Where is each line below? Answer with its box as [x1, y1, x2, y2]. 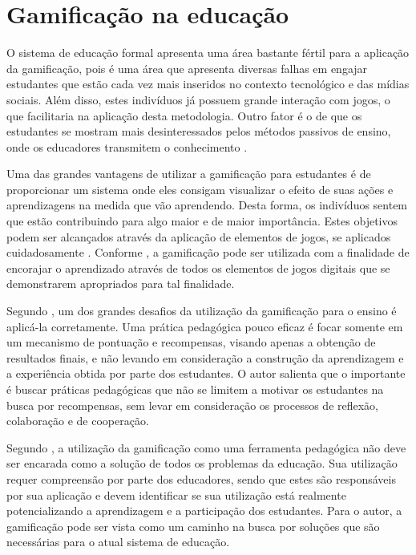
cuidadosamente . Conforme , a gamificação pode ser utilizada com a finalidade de [6, 244, 410, 261]
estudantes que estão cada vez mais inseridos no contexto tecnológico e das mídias [6, 75, 410, 92]
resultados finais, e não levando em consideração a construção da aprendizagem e [6, 349, 404, 366]
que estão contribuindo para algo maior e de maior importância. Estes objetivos [6, 213, 398, 229]
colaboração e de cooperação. [6, 412, 149, 429]
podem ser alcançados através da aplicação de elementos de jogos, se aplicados [6, 228, 391, 245]
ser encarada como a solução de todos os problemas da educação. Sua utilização [6, 455, 398, 472]
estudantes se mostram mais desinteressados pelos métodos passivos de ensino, [6, 123, 391, 140]
